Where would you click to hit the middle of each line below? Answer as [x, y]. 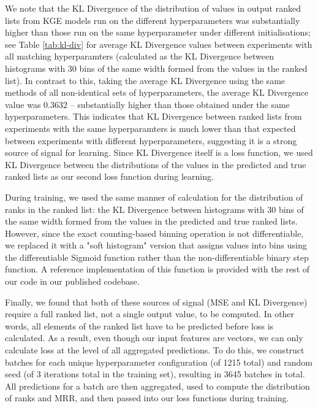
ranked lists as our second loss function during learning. [109, 176]
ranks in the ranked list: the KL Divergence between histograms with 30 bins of [154, 209]
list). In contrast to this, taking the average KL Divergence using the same [145, 80]
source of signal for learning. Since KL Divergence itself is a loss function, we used [159, 152]
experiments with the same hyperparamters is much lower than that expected [150, 128]
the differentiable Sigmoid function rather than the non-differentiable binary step [157, 257]
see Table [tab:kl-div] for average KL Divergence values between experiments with [159, 44]
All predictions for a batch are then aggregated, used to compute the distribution [157, 386]
